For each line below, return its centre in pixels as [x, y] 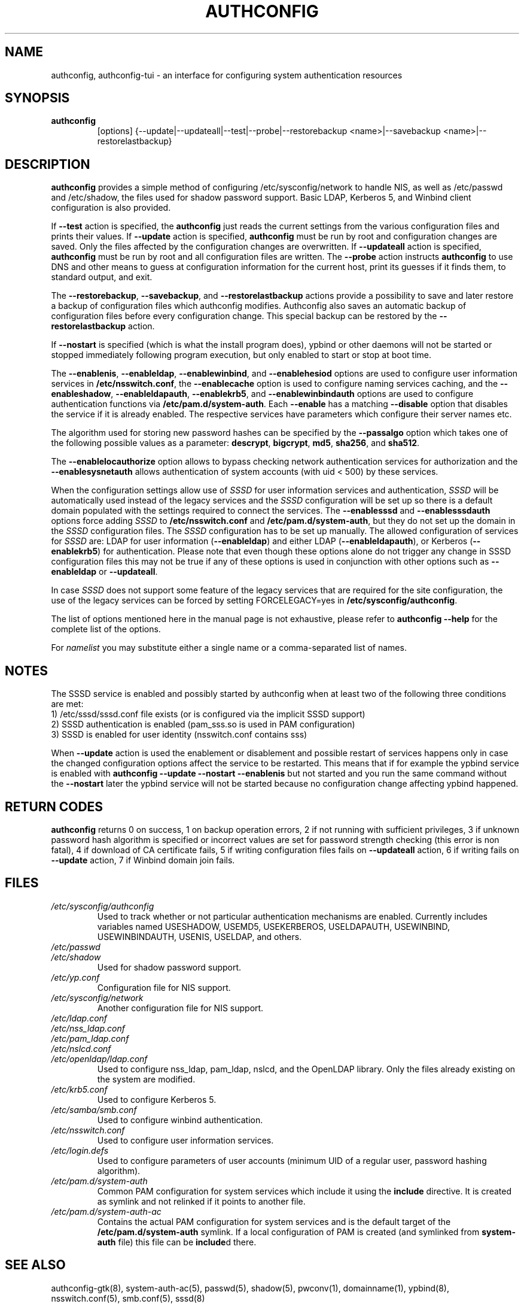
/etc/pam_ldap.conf [90, 1038]
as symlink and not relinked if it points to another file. [201, 1201]
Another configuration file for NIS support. [180, 1008]
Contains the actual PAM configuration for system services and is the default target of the [274, 1221]
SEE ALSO [35, 1265]
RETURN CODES [54, 806]
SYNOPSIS [37, 98]
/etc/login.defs [80, 1150]
